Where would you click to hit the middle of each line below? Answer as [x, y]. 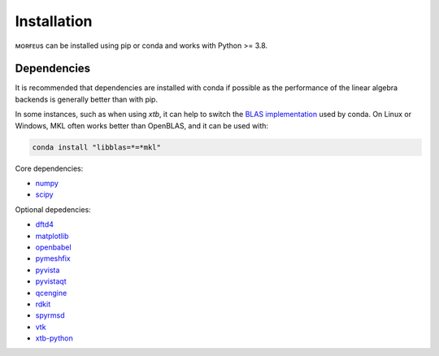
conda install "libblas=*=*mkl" [97, 147]
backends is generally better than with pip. [87, 99]
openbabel [54, 247]
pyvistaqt [51, 281]
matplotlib [52, 236]
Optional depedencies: [53, 209]
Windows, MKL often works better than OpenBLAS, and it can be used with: [141, 125]
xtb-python [54, 338]
